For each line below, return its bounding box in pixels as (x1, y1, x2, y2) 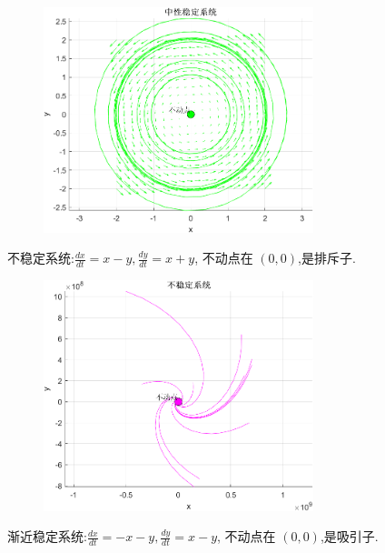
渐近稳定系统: (7, 527, 87, 546)
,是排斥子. (298, 248, 356, 267)
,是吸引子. (320, 527, 379, 546)
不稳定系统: (7, 248, 74, 267)
